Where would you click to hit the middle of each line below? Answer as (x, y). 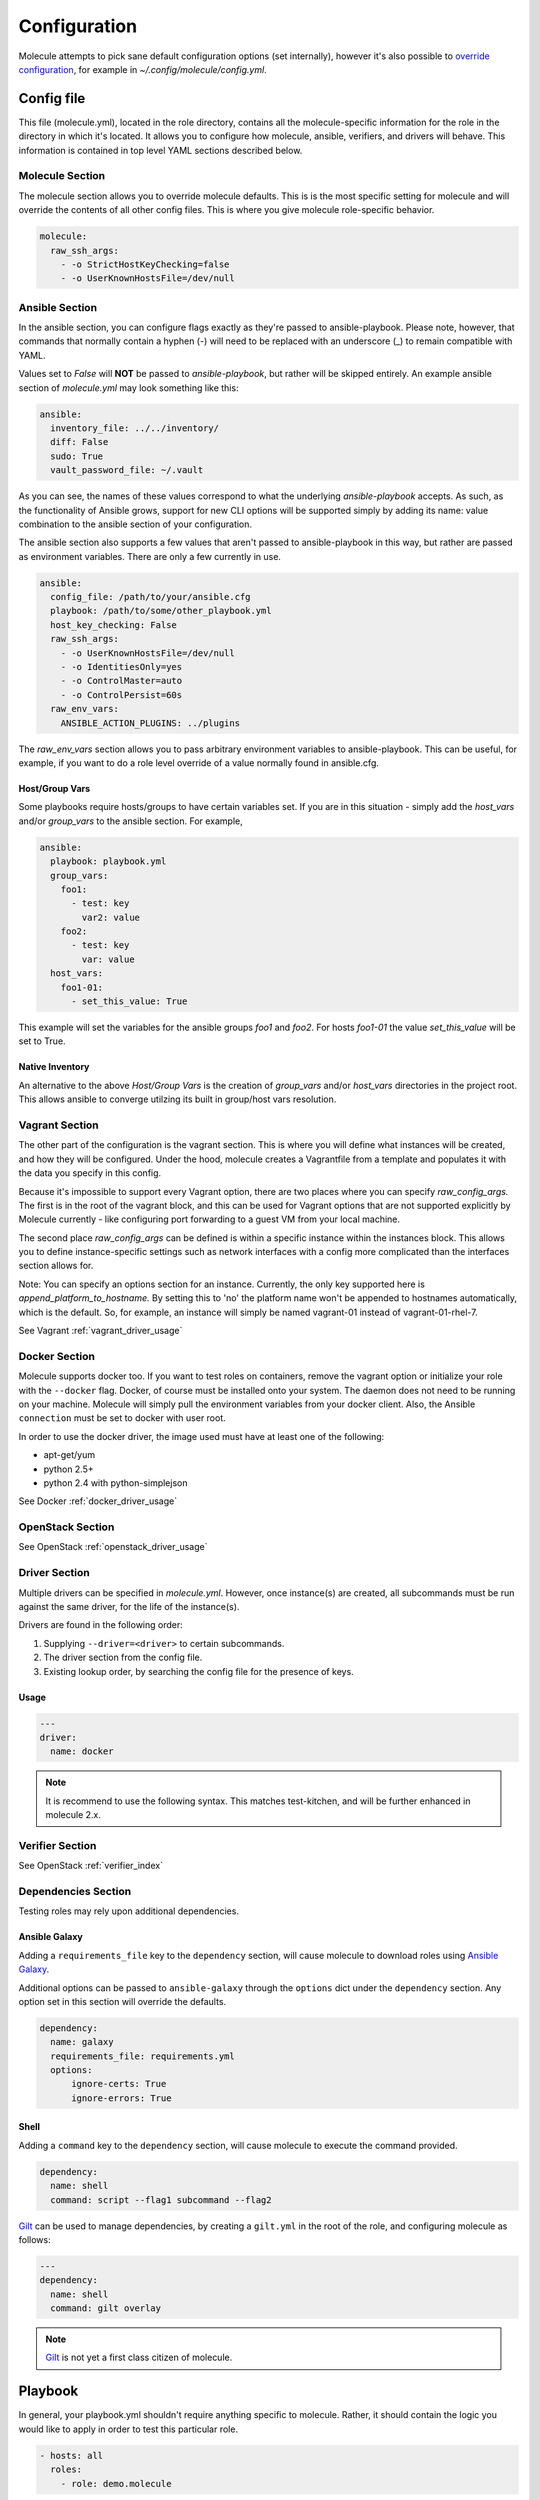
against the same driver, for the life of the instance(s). (129, 1606)
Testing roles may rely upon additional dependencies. (129, 1911)
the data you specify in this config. (90, 1173)
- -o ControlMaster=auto (121, 681)
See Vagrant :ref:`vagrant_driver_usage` (100, 1331)
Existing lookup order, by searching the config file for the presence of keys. (198, 1671)
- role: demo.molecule (116, 2483)
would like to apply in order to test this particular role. (128, 2429)
